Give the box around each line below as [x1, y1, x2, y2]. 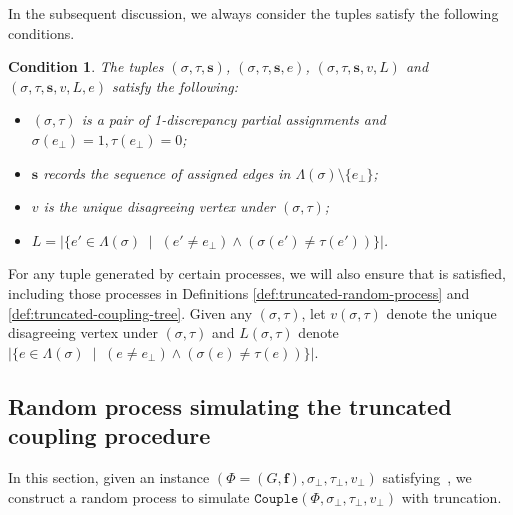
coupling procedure [8, 420, 211, 451]
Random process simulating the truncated [8, 390, 452, 421]
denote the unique [386, 302, 497, 323]
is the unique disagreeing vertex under [43, 196, 276, 217]
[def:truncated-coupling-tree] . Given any [8, 302, 253, 323]
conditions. [8, 22, 75, 43]
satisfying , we [382, 466, 472, 487]
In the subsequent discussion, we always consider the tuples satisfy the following [8, 3, 499, 23]
